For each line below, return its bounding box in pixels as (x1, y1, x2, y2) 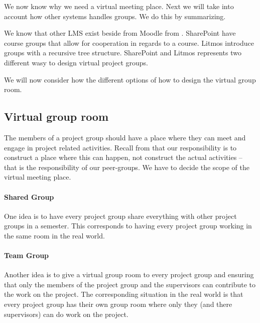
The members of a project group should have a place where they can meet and (4, 132, 246, 142)
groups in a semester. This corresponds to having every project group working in (4, 220, 252, 231)
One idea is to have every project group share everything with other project (4, 210, 237, 221)
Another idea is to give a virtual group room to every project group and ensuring (4, 269, 254, 280)
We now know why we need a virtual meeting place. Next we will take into (4, 1, 234, 11)
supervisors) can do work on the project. (4, 308, 128, 319)
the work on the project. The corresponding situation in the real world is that (4, 289, 243, 299)
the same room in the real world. (4, 230, 105, 240)
